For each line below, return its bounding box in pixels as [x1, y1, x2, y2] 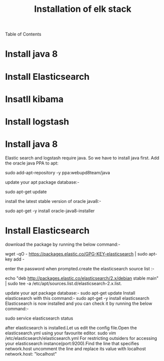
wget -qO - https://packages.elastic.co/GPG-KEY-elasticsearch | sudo [5, 251, 148, 257]
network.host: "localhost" [5, 351, 57, 357]
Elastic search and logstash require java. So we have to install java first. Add [5, 155, 160, 161]
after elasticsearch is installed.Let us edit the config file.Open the [5, 325, 137, 330]
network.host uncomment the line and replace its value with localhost [5, 346, 146, 352]
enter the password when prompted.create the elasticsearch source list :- [5, 265, 155, 271]
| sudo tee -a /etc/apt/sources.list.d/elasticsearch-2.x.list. [5, 280, 122, 286]
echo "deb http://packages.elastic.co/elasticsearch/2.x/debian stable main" [5, 275, 159, 281]
